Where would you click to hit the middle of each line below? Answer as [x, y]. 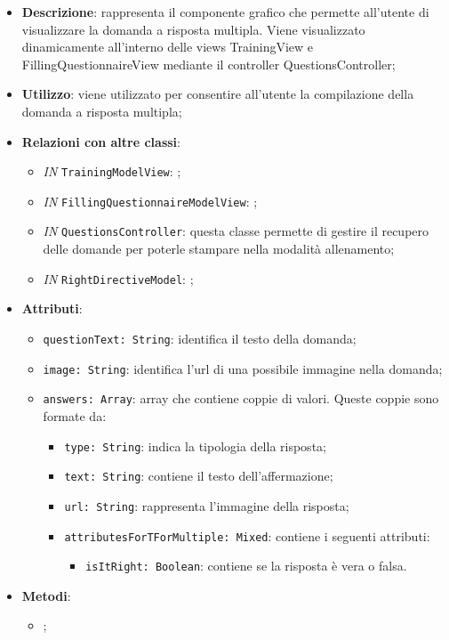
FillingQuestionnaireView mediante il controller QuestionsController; [208, 64]
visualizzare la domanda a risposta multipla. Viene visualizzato [193, 29]
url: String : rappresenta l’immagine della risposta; [207, 505]
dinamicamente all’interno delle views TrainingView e [168, 47]
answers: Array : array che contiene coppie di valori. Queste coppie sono [241, 398]
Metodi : [46, 595]
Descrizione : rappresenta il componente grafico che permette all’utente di [225, 12]
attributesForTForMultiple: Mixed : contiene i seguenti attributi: [247, 535]
